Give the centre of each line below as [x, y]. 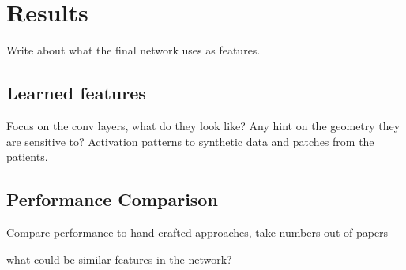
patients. [27, 157]
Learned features [76, 93]
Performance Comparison [112, 199]
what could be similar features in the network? [119, 259]
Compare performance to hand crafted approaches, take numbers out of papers [197, 232]
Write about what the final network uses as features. [133, 50]
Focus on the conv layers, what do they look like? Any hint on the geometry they [203, 125]
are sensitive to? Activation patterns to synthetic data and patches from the [190, 141]
